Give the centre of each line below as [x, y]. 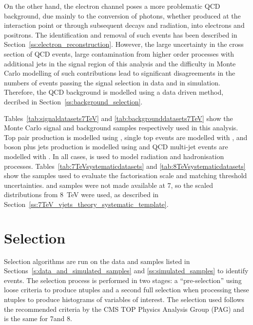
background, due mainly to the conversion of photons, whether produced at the [122, 15]
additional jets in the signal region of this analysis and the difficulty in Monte [120, 63]
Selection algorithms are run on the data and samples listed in [97, 261]
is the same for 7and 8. [38, 318]
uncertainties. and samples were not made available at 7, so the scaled [108, 185]
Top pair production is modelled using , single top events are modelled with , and [126, 137]
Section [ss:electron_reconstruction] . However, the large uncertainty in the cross [124, 44]
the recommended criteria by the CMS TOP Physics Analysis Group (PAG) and [124, 309]
